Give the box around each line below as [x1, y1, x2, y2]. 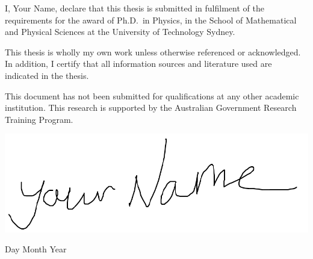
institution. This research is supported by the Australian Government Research [5, 101, 297, 114]
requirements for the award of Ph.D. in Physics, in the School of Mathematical [5, 13, 297, 26]
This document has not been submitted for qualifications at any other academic [5, 89, 299, 102]
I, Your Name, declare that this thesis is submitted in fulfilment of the [5, 2, 264, 14]
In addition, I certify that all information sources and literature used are [5, 57, 272, 70]
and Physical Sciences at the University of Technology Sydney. [5, 25, 235, 38]
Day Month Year [5, 243, 67, 255]
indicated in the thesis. [5, 69, 89, 81]
